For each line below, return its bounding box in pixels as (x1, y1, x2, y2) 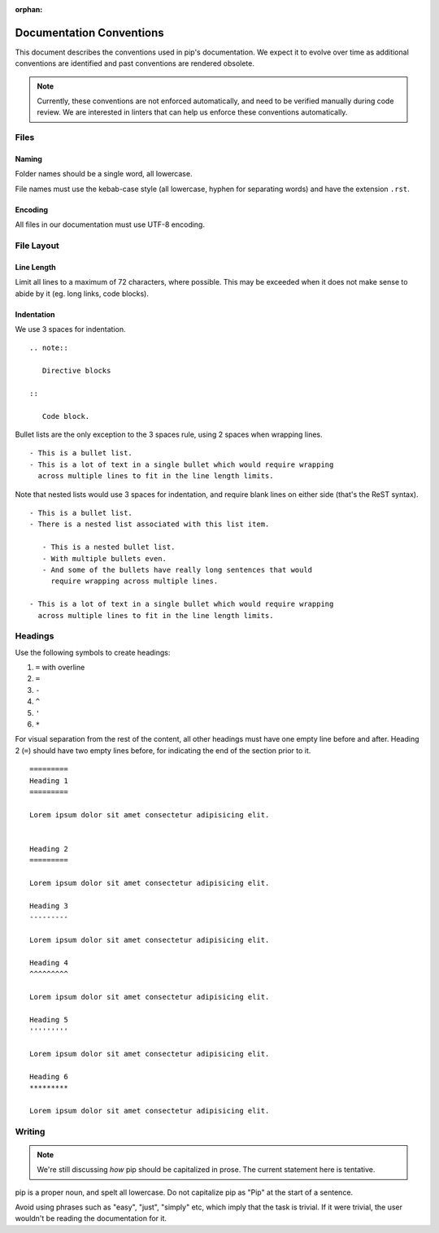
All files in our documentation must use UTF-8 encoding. (15, 220, 205, 229)
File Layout (15, 240, 60, 251)
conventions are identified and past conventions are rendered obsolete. (15, 59, 255, 68)
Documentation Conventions (15, 25, 164, 40)
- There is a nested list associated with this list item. (29, 520, 270, 529)
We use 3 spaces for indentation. (15, 324, 126, 333)
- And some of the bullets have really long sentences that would (41, 565, 313, 574)
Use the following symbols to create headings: (15, 647, 171, 657)
